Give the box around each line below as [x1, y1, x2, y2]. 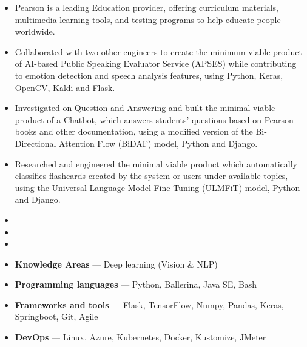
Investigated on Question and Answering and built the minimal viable [15, 101, 275, 114]
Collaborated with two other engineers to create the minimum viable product [15, 45, 302, 58]
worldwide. [15, 25, 55, 38]
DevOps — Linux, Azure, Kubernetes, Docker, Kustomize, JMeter [15, 331, 266, 343]
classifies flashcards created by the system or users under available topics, [15, 169, 288, 182]
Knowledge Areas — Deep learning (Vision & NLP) [15, 257, 218, 270]
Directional [15, 136, 56, 149]
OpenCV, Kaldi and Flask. [15, 81, 115, 93]
